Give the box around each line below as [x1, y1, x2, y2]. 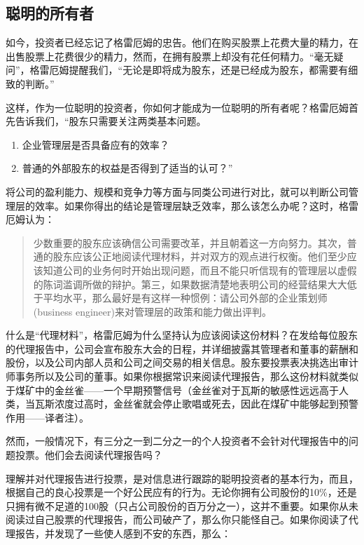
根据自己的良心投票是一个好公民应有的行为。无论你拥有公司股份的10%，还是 [6, 485, 357, 499]
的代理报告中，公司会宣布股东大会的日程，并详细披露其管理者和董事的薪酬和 [6, 341, 358, 356]
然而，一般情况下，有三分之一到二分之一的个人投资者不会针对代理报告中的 [6, 433, 349, 448]
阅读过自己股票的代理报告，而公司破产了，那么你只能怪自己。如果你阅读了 [6, 512, 349, 527]
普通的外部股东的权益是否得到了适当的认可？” [22, 161, 233, 175]
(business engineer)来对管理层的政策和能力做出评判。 [33, 304, 272, 318]
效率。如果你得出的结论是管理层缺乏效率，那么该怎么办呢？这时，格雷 [34, 198, 358, 213]
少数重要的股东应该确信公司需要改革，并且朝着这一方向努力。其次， [33, 235, 347, 250]
